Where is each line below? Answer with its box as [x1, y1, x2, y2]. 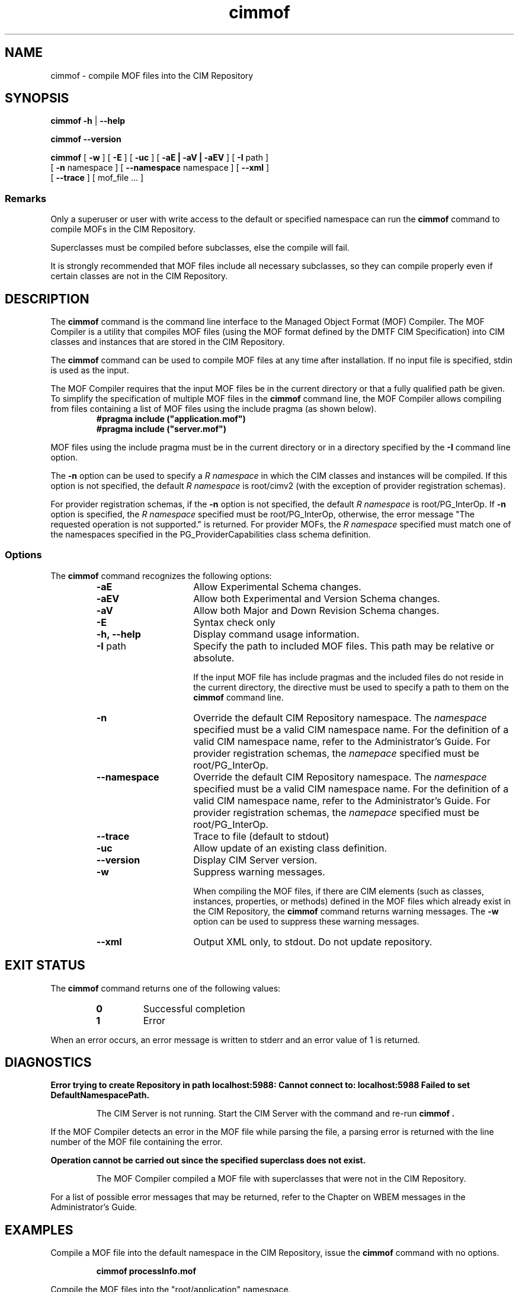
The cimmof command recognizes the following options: [50, 570, 272, 581]
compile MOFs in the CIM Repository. [50, 224, 196, 235]
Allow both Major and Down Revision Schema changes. [193, 604, 440, 616]
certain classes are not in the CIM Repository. [50, 271, 228, 282]
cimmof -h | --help [50, 116, 126, 126]
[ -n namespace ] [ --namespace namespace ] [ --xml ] [50, 162, 270, 173]
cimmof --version [50, 134, 121, 145]
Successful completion [143, 1002, 245, 1015]
